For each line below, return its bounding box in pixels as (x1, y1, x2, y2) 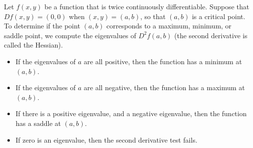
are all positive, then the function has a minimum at (84, 56, 242, 66)
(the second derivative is (174, 30, 248, 40)
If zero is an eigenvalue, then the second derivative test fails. (15, 134, 197, 145)
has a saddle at (15, 118, 61, 128)
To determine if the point (4, 21, 80, 31)
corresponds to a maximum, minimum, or (106, 21, 232, 31)
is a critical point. (191, 11, 246, 21)
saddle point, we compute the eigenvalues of (4, 30, 136, 40)
